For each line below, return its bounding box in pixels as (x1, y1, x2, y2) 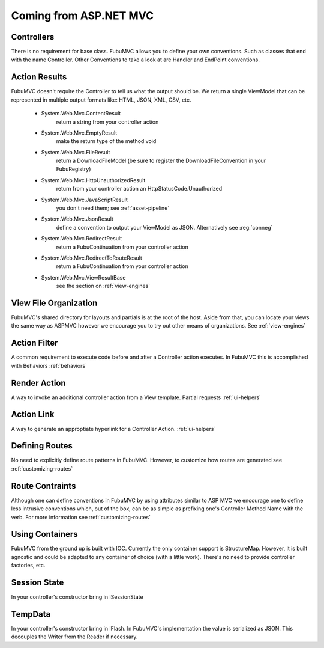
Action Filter (11, 338, 58, 348)
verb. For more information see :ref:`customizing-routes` (11, 513, 151, 521)
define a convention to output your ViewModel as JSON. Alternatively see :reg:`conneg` (56, 224, 273, 231)
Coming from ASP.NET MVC (11, 9, 154, 22)
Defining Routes (11, 441, 73, 451)
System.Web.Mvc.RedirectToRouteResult (41, 254, 142, 261)
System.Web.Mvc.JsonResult (41, 215, 114, 222)
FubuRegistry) (56, 165, 91, 173)
